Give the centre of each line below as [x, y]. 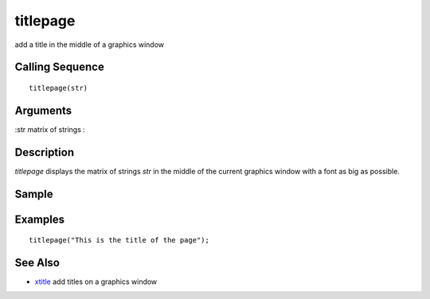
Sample [34, 194]
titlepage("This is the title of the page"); [119, 240]
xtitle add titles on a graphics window [96, 282]
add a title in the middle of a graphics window [90, 45]
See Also [37, 263]
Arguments [43, 110]
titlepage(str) [59, 88]
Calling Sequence [60, 67]
